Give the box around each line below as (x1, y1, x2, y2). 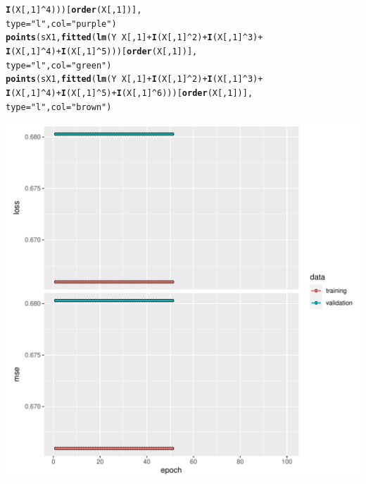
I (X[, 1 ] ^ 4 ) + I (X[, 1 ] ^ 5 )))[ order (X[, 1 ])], (6, 46, 198, 56)
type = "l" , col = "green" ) (6, 60, 112, 71)
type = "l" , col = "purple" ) (6, 18, 117, 29)
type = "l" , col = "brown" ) (6, 102, 112, 112)
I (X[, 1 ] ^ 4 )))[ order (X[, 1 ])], (6, 5, 142, 15)
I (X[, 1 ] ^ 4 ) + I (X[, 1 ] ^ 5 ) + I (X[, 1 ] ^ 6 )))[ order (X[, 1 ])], (6, 87, 253, 98)
